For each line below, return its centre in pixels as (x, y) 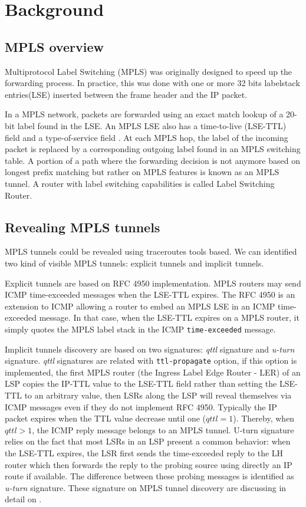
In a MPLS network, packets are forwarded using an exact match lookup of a (144, 114)
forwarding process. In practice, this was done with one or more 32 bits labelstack (152, 83)
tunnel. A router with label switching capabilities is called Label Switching (140, 183)
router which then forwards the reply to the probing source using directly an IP (149, 464)
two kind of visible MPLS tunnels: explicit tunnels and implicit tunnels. (134, 263)
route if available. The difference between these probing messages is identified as (149, 476)
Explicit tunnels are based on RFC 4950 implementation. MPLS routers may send (153, 283)
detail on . (23, 499)
